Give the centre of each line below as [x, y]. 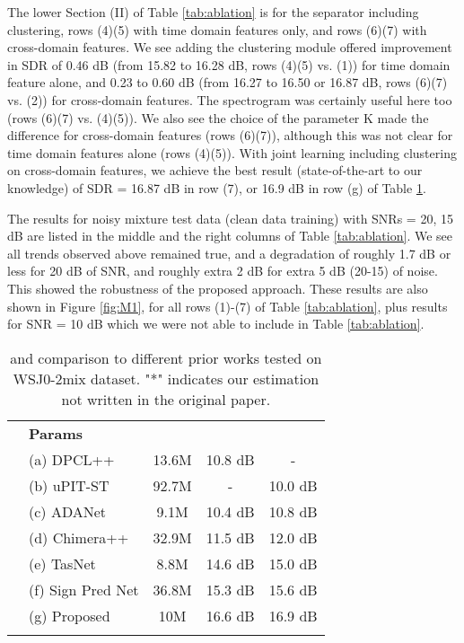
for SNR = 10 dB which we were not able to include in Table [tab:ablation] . [216, 324]
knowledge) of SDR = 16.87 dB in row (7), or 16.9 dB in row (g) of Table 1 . [217, 187]
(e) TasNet [62, 563]
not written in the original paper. [166, 399]
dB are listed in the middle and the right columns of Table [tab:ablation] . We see [230, 236]
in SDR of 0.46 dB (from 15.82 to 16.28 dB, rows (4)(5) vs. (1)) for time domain [229, 64]
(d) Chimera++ [79, 537]
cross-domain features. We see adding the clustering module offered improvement [230, 47]
